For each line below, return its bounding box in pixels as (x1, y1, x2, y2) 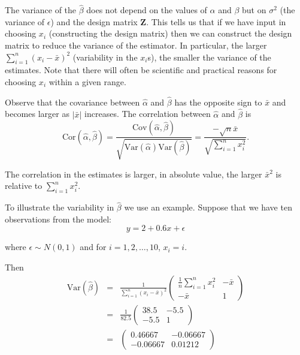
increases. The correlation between (84, 107, 211, 120)
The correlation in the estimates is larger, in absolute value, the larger (5, 167, 262, 180)
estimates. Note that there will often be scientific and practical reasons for (5, 64, 277, 76)
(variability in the (72, 50, 138, 63)
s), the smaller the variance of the (147, 50, 271, 63)
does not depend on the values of (86, 4, 207, 16)
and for (80, 240, 107, 253)
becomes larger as (5, 107, 69, 120)
